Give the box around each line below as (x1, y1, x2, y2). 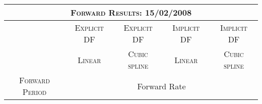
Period (22, 86, 47, 97)
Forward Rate (137, 80, 186, 92)
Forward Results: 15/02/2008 (70, 7, 192, 18)
